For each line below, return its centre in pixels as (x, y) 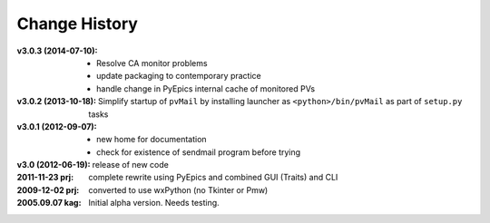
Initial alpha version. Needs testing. (154, 203)
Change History (77, 24)
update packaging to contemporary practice (179, 76)
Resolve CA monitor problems (152, 63)
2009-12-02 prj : (48, 189)
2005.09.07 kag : (49, 203)
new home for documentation (152, 140)
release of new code (131, 165)
